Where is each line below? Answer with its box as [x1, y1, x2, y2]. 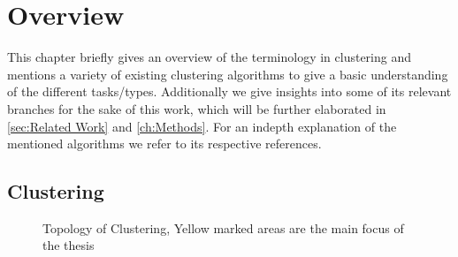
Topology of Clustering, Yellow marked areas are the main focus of [42, 218, 404, 237]
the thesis [42, 236, 95, 254]
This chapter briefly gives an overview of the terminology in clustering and [7, 48, 411, 66]
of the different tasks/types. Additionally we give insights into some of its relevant [7, 82, 452, 101]
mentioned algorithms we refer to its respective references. [7, 134, 322, 153]
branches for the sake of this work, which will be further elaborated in [7, 99, 386, 117]
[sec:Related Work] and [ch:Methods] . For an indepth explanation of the [7, 117, 397, 135]
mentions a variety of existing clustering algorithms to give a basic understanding [7, 64, 448, 83]
